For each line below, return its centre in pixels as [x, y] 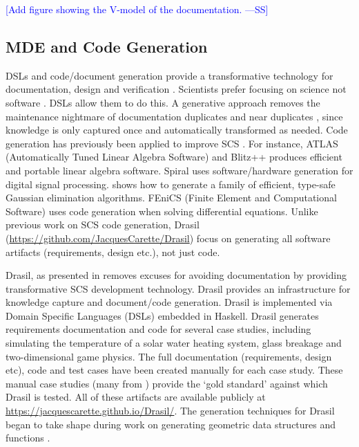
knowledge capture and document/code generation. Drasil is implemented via [169, 302]
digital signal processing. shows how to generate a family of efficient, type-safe [171, 184]
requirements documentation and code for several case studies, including [158, 329]
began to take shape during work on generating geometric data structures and [171, 424]
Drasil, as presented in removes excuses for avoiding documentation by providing [176, 275]
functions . [28, 438]
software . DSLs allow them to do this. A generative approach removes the [163, 102]
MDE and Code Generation [107, 46]
